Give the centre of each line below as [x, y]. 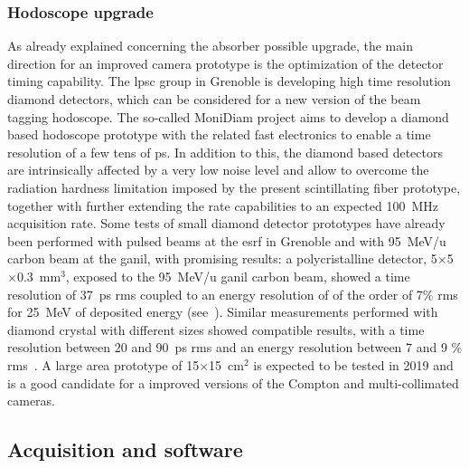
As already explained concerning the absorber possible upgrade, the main [210, 46]
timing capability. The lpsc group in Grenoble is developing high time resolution [229, 81]
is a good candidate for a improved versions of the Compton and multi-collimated [233, 382]
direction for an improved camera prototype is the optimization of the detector [225, 63]
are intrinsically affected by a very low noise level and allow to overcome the [218, 170]
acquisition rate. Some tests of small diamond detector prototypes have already [226, 223]
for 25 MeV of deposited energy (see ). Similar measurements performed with [223, 312]
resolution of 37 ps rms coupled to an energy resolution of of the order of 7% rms [233, 294]
